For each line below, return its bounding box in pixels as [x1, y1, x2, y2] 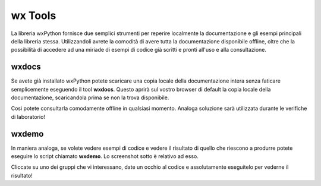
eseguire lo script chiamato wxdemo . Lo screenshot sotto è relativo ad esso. [11, 153, 199, 160]
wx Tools [11, 9, 56, 22]
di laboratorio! [11, 113, 46, 120]
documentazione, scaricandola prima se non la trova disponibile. [11, 94, 169, 101]
